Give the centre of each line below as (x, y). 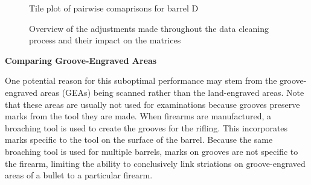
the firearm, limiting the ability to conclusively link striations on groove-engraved (155, 163)
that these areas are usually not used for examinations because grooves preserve (152, 104)
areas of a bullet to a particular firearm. (79, 175)
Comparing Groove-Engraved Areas (81, 60)
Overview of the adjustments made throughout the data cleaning (149, 28)
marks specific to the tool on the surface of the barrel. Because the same (139, 140)
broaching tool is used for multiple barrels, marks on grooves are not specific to (152, 151)
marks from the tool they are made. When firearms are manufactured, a (138, 116)
